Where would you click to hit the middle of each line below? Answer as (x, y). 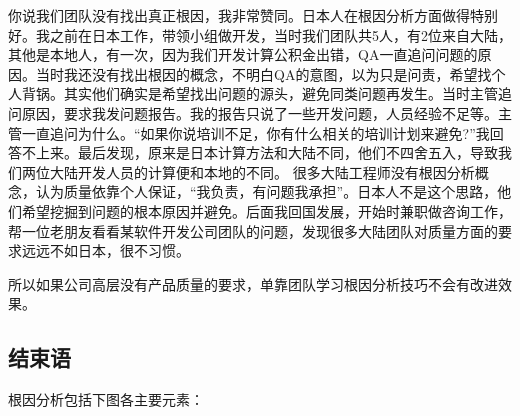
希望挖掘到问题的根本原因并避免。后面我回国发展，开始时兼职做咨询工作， (266, 210)
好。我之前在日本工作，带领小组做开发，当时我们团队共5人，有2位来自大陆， (260, 34)
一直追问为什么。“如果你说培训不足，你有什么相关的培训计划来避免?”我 (255, 132)
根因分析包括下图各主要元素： (106, 399)
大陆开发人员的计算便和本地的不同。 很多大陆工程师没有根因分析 (262, 171)
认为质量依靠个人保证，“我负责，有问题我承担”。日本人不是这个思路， (266, 191)
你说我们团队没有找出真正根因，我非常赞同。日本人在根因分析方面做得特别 (253, 15)
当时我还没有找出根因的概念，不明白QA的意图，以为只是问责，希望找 (263, 73)
